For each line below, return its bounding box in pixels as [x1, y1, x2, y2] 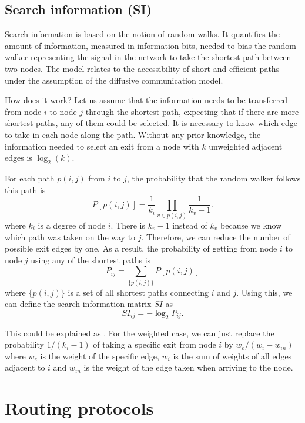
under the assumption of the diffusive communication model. [5, 74, 223, 86]
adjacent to [5, 361, 45, 374]
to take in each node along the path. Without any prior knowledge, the [5, 128, 261, 140]
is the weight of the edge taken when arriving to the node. [83, 361, 293, 374]
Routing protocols [5, 396, 154, 420]
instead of [172, 219, 207, 231]
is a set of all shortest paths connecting [68, 286, 209, 298]
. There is [110, 219, 145, 231]
